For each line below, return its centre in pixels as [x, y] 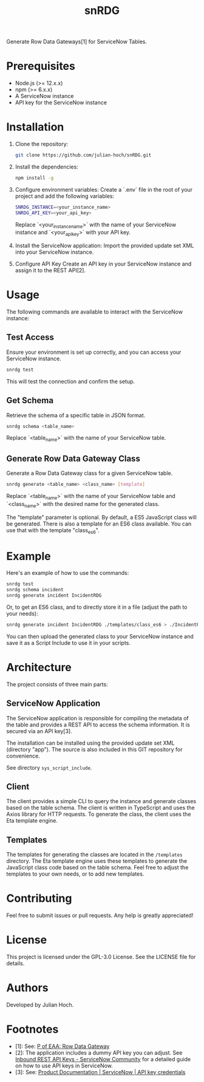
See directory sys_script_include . [49, 767]
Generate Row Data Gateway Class [73, 458]
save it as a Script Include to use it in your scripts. [69, 642]
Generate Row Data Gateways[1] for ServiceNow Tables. [77, 42]
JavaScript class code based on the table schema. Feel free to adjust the [97, 868]
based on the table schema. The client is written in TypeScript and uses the [101, 808]
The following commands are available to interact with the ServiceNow [95, 312]
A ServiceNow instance [44, 96]
